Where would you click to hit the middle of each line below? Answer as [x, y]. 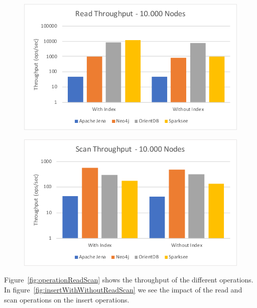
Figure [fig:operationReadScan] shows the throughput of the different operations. [129, 280]
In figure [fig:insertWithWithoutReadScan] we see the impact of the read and [123, 289]
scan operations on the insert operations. [67, 299]
